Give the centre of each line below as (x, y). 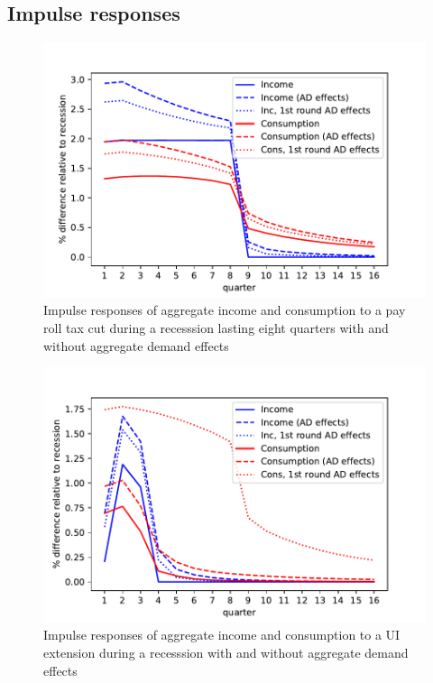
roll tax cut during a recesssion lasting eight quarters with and (216, 328)
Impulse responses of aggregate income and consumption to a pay (225, 310)
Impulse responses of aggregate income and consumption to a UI (222, 635)
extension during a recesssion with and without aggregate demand (226, 653)
